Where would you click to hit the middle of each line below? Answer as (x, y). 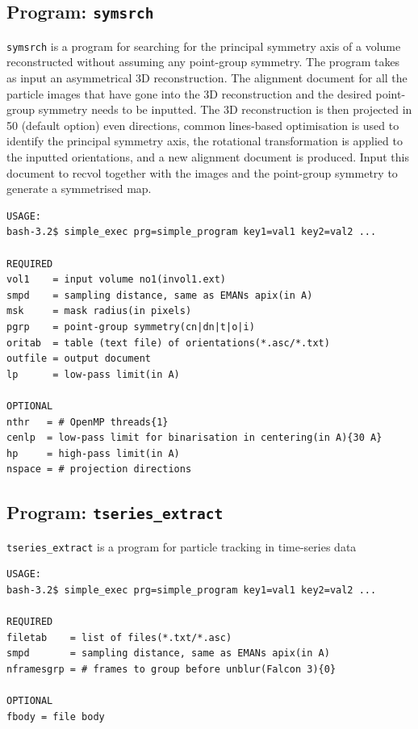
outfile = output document (79, 359)
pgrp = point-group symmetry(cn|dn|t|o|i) (131, 327)
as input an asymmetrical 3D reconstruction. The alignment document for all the (207, 78)
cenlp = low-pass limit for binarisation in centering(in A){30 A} (194, 438)
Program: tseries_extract (115, 512)
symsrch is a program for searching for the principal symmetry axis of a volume (204, 46)
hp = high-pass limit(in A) (93, 453)
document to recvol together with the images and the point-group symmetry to (202, 172)
